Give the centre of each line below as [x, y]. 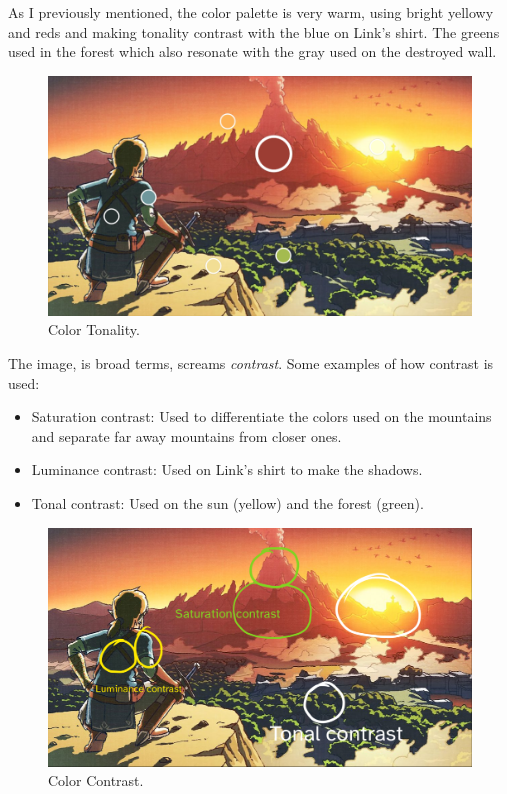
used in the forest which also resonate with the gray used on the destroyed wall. [252, 51]
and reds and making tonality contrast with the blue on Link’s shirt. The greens [254, 31]
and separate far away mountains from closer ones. [186, 435]
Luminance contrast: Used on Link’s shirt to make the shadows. [227, 469]
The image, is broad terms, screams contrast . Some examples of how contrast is [251, 363]
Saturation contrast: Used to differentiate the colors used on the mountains [261, 416]
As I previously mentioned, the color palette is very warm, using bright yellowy [251, 12]
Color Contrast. [96, 780]
